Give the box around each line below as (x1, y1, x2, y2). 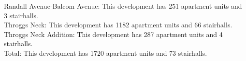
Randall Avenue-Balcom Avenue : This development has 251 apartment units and (4, 1, 242, 11)
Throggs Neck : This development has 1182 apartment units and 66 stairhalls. (4, 20, 232, 30)
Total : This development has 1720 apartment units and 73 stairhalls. (4, 48, 207, 58)
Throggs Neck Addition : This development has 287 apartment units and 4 (4, 29, 223, 39)
